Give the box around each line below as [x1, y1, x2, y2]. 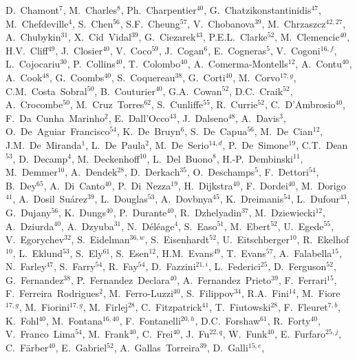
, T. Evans [220, 245, 266, 260]
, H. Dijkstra [177, 178, 233, 192]
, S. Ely [69, 245, 103, 260]
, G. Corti [182, 70, 226, 84]
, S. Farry [53, 259, 96, 274]
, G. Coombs [49, 70, 105, 84]
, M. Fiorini [19, 300, 70, 314]
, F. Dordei [240, 178, 288, 192]
